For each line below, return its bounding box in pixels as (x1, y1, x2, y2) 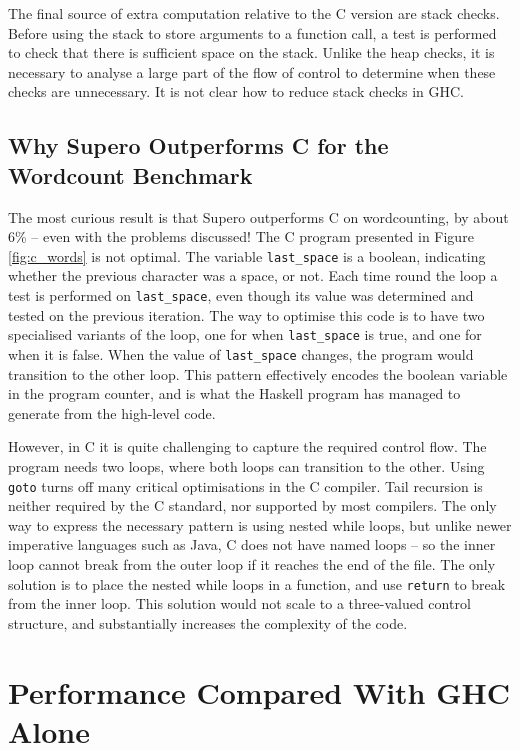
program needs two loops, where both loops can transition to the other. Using (8, 455, 485, 476)
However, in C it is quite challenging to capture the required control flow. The (8, 436, 487, 457)
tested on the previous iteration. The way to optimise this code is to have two (8, 304, 485, 325)
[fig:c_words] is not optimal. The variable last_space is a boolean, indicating (8, 245, 486, 266)
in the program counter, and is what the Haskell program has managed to (8, 383, 461, 404)
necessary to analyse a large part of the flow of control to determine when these (8, 61, 496, 82)
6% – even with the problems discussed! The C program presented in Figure (8, 226, 474, 247)
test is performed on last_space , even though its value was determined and (8, 285, 474, 305)
